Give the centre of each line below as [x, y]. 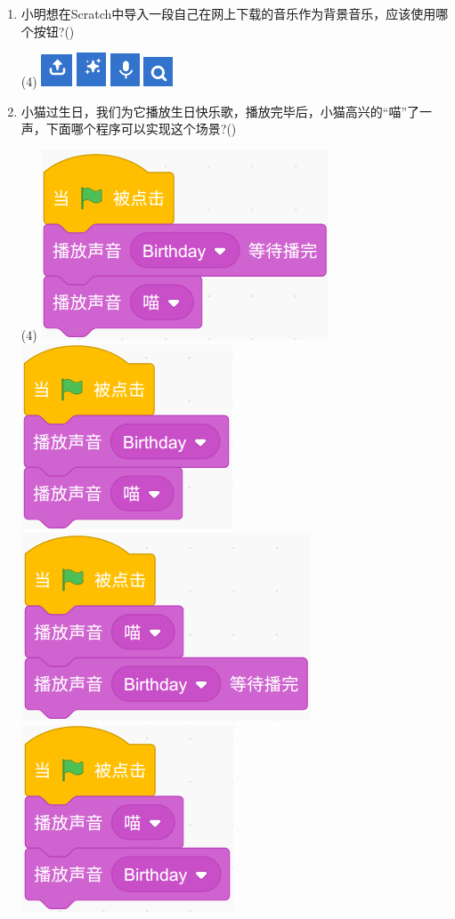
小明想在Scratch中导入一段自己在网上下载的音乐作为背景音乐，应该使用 [228, 13]
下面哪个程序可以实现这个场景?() [141, 129]
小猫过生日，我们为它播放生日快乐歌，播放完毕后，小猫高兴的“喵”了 [220, 111]
